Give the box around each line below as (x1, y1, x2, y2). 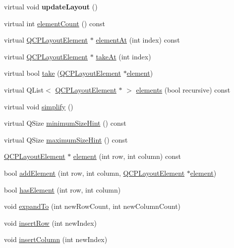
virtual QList (4, 84, 44, 95)
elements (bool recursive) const (136, 84, 231, 95)
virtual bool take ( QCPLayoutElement (4, 68, 121, 78)
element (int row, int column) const (73, 151, 181, 161)
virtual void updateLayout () (4, 1, 98, 11)
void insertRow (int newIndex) (4, 217, 97, 228)
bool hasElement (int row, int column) (4, 184, 121, 195)
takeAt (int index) (96, 51, 151, 61)
